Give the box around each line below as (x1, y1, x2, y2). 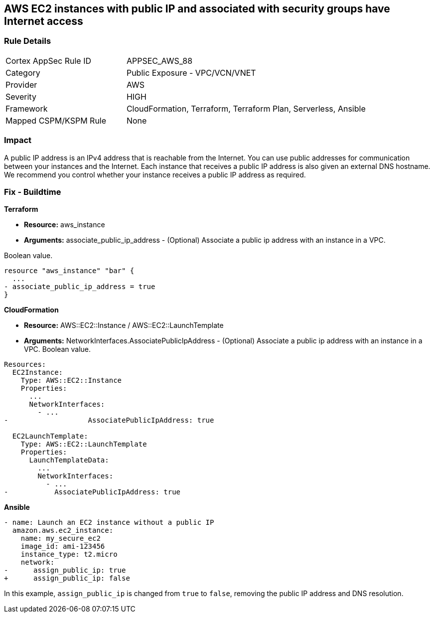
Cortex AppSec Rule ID (5, 55, 92, 66)
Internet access (4, 15, 83, 27)
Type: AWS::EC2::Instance (20, 376, 122, 385)
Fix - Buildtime (4, 186, 61, 197)
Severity (5, 91, 36, 102)
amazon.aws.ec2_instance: (12, 526, 114, 535)
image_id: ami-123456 (20, 542, 105, 551)
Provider (5, 79, 37, 90)
